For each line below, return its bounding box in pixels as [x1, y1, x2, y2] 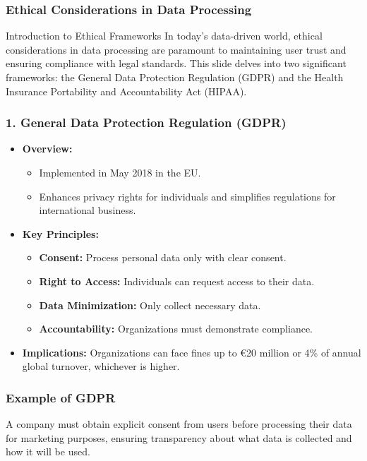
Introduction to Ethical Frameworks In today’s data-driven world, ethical [6, 28, 323, 43]
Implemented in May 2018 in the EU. [39, 165, 201, 179]
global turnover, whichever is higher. [22, 359, 180, 373]
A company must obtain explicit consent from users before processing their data [6, 417, 352, 431]
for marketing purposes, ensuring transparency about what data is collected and [6, 430, 352, 445]
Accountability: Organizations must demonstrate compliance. [39, 321, 313, 336]
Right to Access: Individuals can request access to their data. [39, 273, 315, 288]
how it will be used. [6, 444, 90, 459]
